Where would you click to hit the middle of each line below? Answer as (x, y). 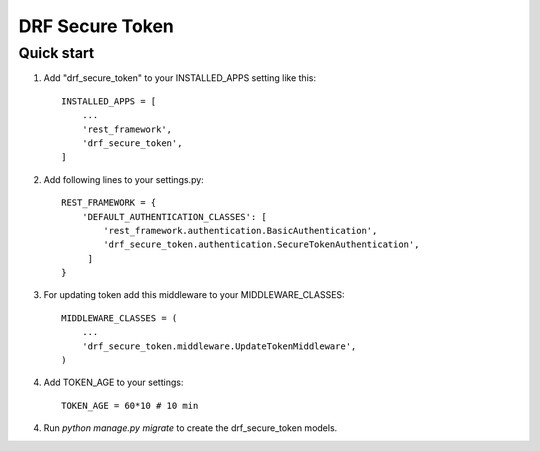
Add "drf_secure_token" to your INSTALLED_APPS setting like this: (180, 78)
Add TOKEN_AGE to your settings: (113, 382)
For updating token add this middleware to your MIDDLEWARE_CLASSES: (194, 295)
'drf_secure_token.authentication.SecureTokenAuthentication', (261, 244)
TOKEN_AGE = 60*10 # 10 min (130, 405)
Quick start (56, 53)
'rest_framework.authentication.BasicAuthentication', (240, 230)
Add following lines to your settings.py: (123, 179)
